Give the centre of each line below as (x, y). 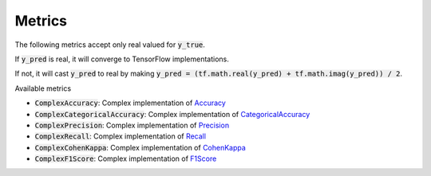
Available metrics (43, 88)
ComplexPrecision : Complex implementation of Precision (132, 125)
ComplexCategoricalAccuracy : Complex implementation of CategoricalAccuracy (172, 114)
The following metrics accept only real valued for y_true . (110, 45)
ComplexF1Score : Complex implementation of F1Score (126, 158)
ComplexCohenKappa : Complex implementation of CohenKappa (140, 147)
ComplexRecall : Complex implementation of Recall (121, 136)
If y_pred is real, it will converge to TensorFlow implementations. (122, 59)
